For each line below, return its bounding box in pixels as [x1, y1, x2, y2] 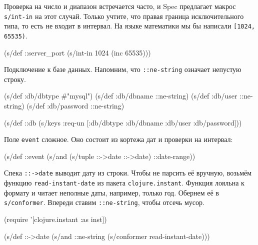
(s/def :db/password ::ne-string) [26, 100, 124, 110]
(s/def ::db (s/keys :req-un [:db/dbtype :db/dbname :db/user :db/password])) [4, 117, 242, 127]
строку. [4, 73, 26, 84]
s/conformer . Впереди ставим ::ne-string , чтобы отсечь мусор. [4, 197, 204, 207]
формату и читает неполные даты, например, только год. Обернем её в [4, 187, 219, 197]
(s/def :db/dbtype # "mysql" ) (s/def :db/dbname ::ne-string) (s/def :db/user [4, 90, 237, 101]
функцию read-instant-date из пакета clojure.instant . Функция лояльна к [4, 177, 244, 188]
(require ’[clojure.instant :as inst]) [4, 214, 107, 224]
